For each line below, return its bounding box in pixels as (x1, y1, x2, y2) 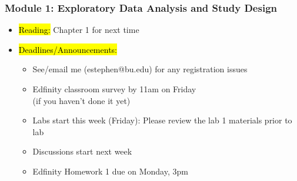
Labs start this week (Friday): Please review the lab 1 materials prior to (32, 114, 292, 126)
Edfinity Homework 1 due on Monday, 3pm (32, 165, 188, 177)
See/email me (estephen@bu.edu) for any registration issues (32, 63, 248, 75)
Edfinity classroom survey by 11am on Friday (32, 83, 196, 95)
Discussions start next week (32, 145, 132, 157)
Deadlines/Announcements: (18, 43, 117, 55)
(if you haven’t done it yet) (32, 94, 131, 106)
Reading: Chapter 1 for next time (18, 24, 139, 36)
